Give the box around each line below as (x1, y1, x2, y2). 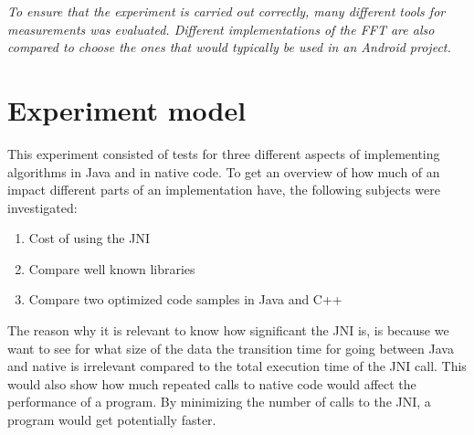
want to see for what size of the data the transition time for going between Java (7, 338, 454, 357)
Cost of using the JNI (28, 228, 150, 248)
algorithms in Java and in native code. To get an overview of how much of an (7, 162, 440, 181)
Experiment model (7, 90, 247, 128)
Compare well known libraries (28, 259, 195, 278)
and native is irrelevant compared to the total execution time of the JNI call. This (7, 356, 467, 376)
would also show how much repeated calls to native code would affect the (7, 374, 416, 393)
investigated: (7, 197, 78, 217)
